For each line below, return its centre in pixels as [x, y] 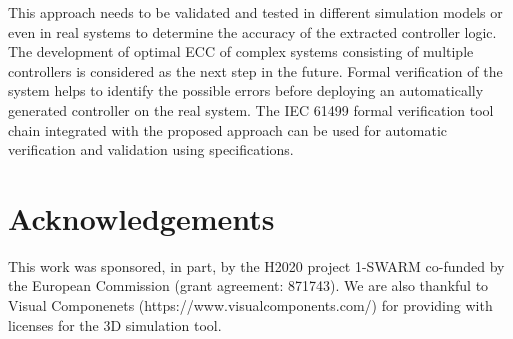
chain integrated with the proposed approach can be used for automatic [228, 129]
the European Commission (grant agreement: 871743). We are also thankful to [248, 285]
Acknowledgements [141, 217]
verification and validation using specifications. [151, 149]
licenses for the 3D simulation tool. [115, 324]
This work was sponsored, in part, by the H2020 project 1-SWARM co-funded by [256, 265]
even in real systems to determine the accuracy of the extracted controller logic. [252, 31]
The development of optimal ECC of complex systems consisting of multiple [241, 51]
